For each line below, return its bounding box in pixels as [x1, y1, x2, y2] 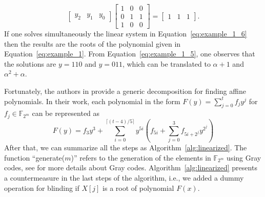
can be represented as [32, 108, 100, 119]
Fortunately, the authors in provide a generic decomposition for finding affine [4, 86, 246, 96]
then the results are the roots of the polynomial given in [4, 38, 181, 49]
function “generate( [4, 152, 65, 163]
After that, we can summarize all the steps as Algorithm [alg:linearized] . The [4, 142, 247, 153]
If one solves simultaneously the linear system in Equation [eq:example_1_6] [4, 28, 247, 39]
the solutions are [4, 58, 56, 69]
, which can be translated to [122, 58, 211, 69]
